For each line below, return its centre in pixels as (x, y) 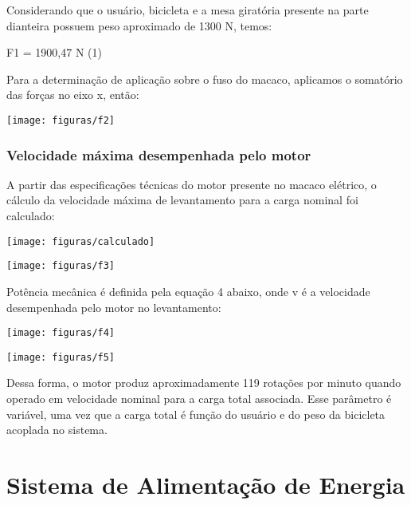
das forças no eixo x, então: (73, 95)
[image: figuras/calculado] (81, 241)
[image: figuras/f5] (61, 357)
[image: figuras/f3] (61, 266)
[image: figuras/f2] (61, 120)
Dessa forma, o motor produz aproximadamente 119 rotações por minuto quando (204, 383)
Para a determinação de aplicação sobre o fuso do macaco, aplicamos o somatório (205, 79)
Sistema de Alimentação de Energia (206, 484)
